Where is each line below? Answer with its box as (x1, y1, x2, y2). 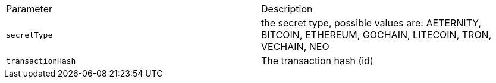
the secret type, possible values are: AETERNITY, (261, 17, 482, 29)
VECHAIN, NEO (261, 41, 329, 52)
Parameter (6, 3, 52, 15)
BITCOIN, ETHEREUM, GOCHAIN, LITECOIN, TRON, (261, 29, 492, 41)
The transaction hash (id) (261, 55, 373, 67)
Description (261, 3, 313, 15)
